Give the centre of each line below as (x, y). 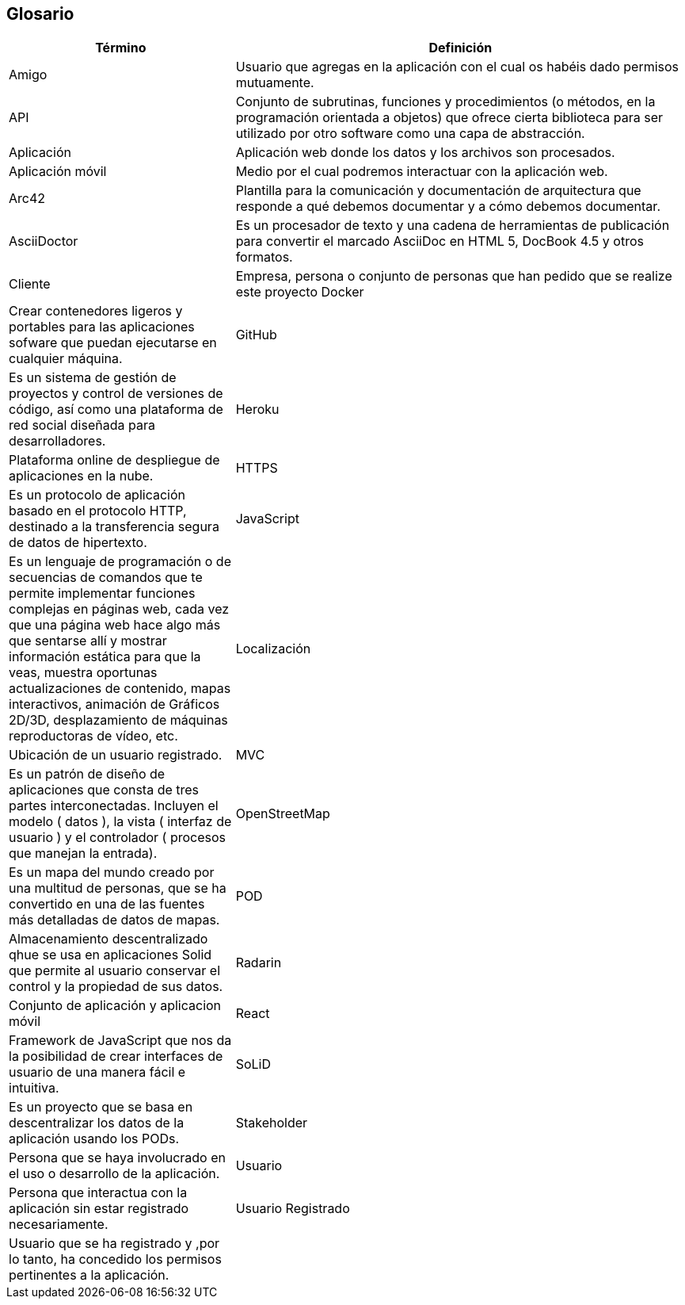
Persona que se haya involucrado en (117, 1158)
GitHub (256, 335)
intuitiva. (34, 1088)
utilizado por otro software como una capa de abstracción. (410, 134)
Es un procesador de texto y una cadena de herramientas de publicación (453, 226)
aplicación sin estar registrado (99, 1209)
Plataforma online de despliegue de (114, 460)
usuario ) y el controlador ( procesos (118, 838)
